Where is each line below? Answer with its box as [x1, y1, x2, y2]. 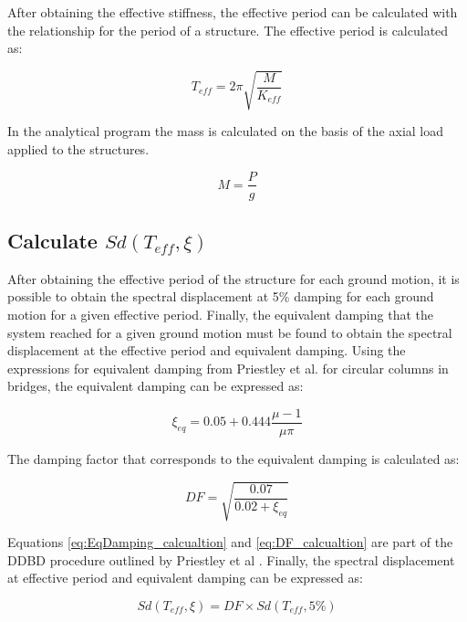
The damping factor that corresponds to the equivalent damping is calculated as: [7, 449, 460, 468]
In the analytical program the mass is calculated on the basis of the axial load [7, 121, 444, 141]
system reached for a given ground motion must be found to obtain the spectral [7, 322, 452, 342]
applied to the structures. [7, 139, 150, 158]
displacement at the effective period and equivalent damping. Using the [7, 341, 406, 360]
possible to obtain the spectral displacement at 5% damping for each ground [7, 287, 434, 306]
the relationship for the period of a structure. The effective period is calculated [7, 20, 449, 39]
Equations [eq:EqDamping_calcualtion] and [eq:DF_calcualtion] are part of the [7, 532, 453, 552]
